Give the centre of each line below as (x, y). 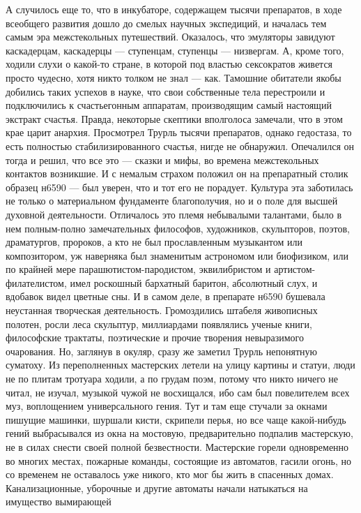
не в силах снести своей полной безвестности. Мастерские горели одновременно (177, 447)
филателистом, (36, 282)
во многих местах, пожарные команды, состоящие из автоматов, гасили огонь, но (178, 460)
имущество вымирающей (59, 501)
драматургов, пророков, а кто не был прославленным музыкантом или (154, 242)
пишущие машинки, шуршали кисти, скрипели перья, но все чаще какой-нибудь (176, 419)
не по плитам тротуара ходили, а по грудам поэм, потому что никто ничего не (172, 379)
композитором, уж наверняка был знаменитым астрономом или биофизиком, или (177, 255)
